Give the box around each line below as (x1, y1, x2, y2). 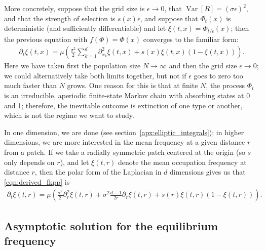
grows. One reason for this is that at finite (67, 80, 198, 91)
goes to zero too (194, 70, 243, 80)
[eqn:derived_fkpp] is (4, 176, 70, 187)
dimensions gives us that (170, 166, 246, 177)
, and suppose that (140, 13, 198, 23)
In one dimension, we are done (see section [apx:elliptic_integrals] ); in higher (4, 127, 244, 137)
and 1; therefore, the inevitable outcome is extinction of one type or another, (4, 100, 243, 110)
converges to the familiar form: (143, 33, 239, 44)
